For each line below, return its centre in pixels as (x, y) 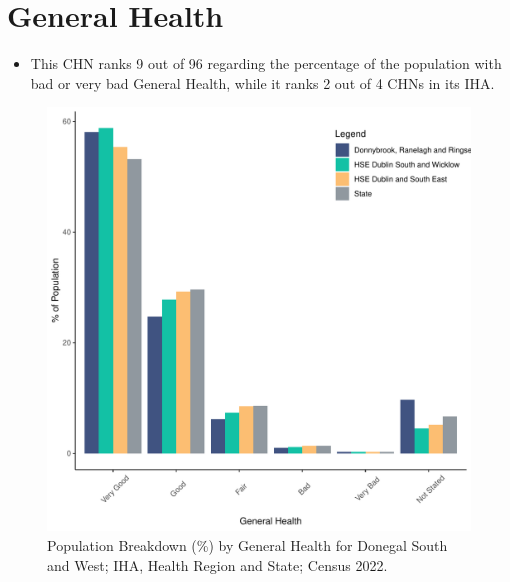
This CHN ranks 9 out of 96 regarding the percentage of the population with (266, 63)
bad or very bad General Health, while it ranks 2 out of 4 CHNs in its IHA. (262, 82)
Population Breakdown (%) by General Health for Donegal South (247, 544)
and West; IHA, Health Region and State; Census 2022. (217, 564)
